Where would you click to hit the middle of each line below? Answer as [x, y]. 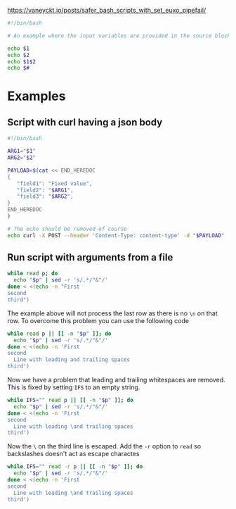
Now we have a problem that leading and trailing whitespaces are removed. [117, 380]
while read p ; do [33, 274]
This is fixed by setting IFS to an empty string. [74, 387]
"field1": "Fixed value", [54, 183]
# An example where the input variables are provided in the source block [119, 36]
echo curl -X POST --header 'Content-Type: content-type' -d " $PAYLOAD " [116, 235]
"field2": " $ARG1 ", [45, 190]
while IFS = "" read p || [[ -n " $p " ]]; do [70, 401]
